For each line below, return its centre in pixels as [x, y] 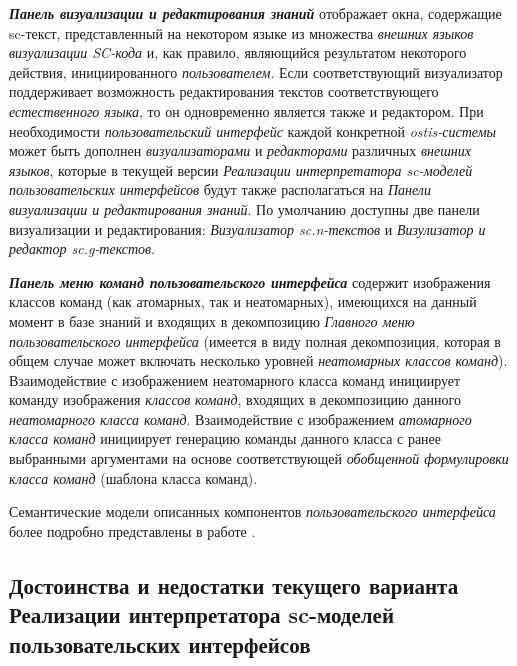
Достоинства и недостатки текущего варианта [234, 584]
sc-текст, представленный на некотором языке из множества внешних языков [241, 32]
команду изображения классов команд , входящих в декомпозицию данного [235, 399]
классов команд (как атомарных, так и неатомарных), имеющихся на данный [243, 301]
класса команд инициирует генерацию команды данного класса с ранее [225, 438]
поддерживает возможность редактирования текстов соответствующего [224, 91]
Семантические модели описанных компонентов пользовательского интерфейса [252, 511]
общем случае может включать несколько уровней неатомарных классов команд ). [258, 360]
